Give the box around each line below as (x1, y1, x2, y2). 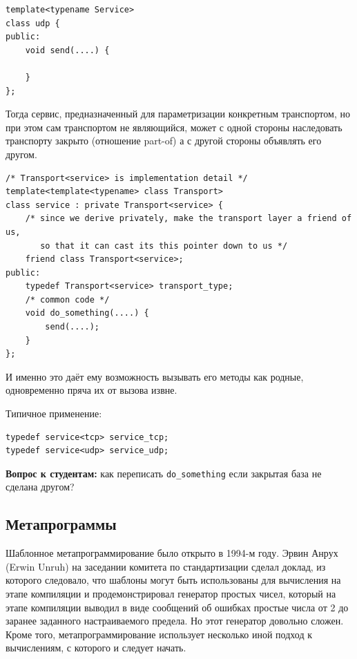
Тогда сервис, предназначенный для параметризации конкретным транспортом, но (6, 106, 350, 121)
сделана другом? (6, 479, 75, 494)
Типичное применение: (6, 406, 102, 421)
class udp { (6, 18, 60, 28)
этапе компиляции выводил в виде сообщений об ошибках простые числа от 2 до (6, 600, 349, 614)
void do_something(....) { (25, 308, 149, 318)
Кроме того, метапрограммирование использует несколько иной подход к (6, 627, 312, 641)
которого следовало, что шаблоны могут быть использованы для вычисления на (6, 573, 341, 587)
